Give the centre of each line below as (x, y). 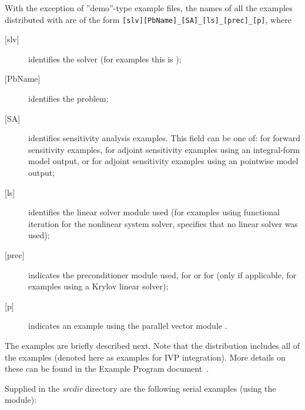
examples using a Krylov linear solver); (98, 286)
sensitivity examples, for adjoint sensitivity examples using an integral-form (164, 149)
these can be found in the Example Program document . (107, 369)
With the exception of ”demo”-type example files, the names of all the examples (149, 8)
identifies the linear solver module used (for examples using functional (154, 212)
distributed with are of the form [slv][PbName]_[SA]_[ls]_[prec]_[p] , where (148, 19)
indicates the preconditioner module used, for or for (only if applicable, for (162, 274)
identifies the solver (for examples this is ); (105, 59)
